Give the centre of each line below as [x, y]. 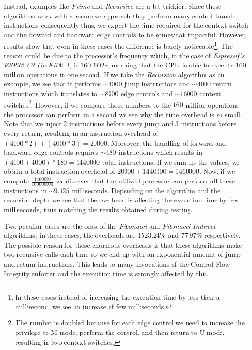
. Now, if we [217, 171]
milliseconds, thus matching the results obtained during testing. [98, 209]
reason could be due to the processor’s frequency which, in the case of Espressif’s [124, 55]
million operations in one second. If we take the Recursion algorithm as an [114, 74]
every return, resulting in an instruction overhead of [81, 133]
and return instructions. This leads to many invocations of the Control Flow [117, 263]
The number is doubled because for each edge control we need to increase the [130, 323]
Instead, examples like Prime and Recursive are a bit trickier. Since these [113, 6]
